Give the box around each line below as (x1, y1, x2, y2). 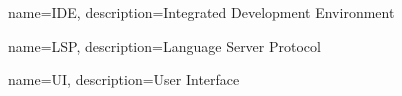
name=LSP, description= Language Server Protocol (8, 35, 321, 56)
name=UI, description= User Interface (8, 69, 240, 90)
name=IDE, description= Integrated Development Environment (8, 2, 395, 22)
